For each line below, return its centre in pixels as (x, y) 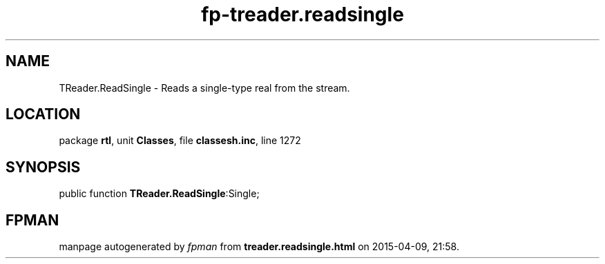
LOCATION (43, 114)
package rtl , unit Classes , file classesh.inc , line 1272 (180, 141)
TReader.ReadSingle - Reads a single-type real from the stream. (204, 88)
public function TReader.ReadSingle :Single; (159, 194)
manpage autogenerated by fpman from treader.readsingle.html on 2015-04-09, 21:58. (259, 247)
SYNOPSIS (43, 167)
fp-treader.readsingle (302, 14)
